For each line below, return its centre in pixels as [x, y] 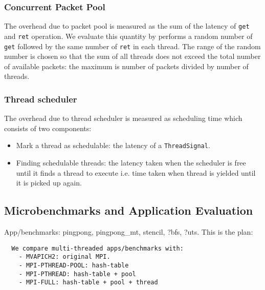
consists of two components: [48, 128]
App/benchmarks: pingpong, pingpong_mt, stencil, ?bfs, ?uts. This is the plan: [129, 232]
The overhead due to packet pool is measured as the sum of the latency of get [127, 26]
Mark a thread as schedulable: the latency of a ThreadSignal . [113, 145]
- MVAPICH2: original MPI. [64, 257]
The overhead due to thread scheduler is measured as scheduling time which [123, 118]
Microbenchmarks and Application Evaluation [129, 210]
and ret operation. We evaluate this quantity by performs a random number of [128, 36]
